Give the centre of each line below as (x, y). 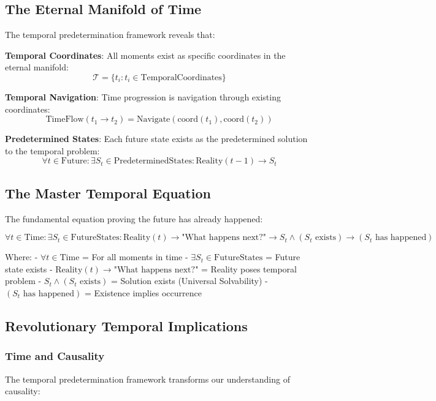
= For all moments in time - (135, 257)
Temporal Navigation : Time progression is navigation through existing (143, 96)
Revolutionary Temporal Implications (126, 325)
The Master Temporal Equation (108, 193)
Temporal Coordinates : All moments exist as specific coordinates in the (145, 55)
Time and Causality (55, 356)
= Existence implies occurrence (143, 292)
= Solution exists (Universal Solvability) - (189, 281)
